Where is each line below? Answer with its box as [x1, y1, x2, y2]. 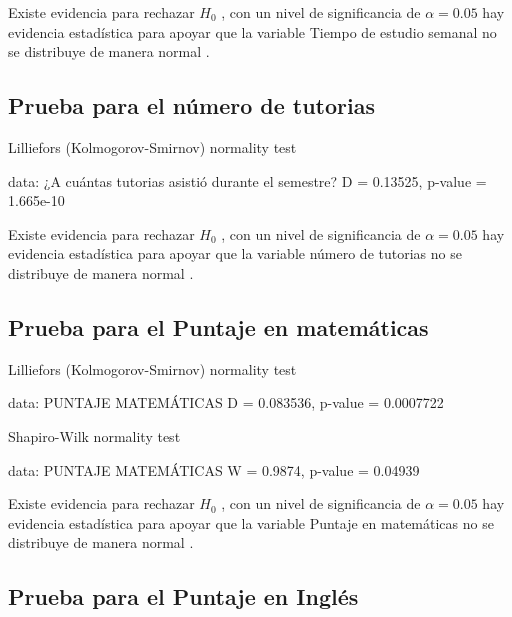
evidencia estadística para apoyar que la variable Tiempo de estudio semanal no [8, 21, 497, 42]
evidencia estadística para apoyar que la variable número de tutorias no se [8, 243, 462, 264]
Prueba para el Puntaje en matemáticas [8, 311, 429, 342]
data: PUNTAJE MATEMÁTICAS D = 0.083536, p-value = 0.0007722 [8, 392, 444, 413]
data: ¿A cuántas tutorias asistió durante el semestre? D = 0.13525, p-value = [8, 170, 487, 191]
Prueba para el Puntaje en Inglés [8, 581, 359, 612]
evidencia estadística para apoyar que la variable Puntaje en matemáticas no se [8, 512, 494, 533]
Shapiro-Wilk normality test [8, 425, 181, 446]
